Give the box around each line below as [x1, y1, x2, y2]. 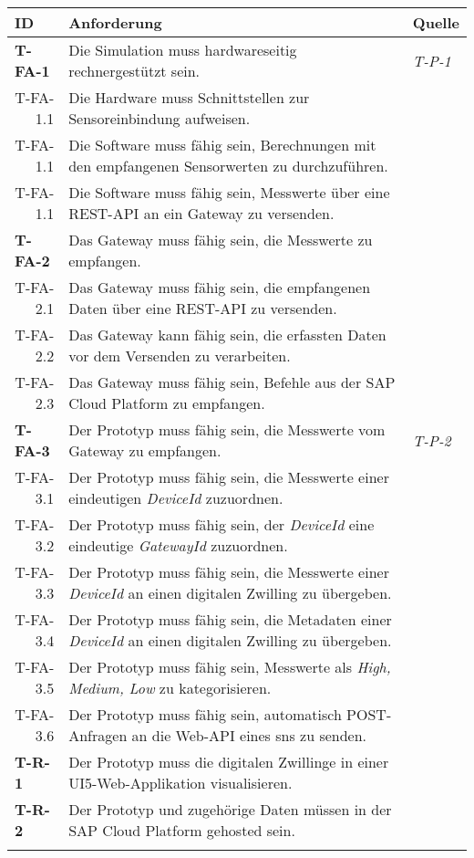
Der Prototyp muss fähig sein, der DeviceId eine [68, 514, 375, 535]
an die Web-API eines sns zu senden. [131, 725, 367, 746]
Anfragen [68, 725, 128, 746]
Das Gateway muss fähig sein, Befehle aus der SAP [68, 371, 396, 392]
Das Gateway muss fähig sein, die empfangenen [68, 277, 371, 298]
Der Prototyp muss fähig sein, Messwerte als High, [68, 656, 391, 677]
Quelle [412, 12, 459, 33]
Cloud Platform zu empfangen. [68, 392, 265, 413]
